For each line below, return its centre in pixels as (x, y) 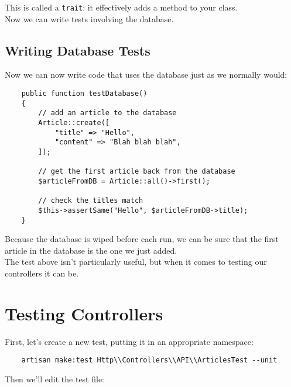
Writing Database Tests (78, 50)
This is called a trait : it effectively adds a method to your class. (121, 7)
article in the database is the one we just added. (91, 250)
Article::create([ (74, 123)
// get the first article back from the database (137, 172)
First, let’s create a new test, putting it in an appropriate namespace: (129, 341)
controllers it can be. (42, 273)
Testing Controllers (84, 313)
